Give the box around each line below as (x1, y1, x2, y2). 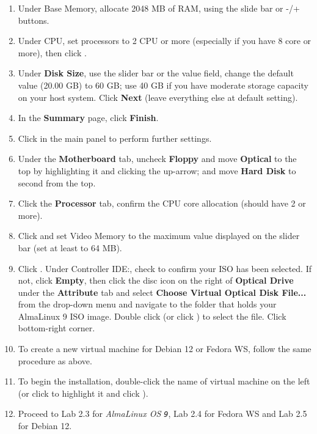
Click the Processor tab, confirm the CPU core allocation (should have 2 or (18, 197, 306, 210)
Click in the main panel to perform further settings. (18, 131, 212, 144)
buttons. (18, 13, 49, 26)
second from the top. (18, 176, 96, 189)
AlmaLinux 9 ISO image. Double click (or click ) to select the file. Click (18, 309, 286, 322)
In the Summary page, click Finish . (18, 111, 159, 124)
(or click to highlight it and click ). (18, 386, 148, 399)
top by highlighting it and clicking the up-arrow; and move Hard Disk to (18, 164, 296, 177)
